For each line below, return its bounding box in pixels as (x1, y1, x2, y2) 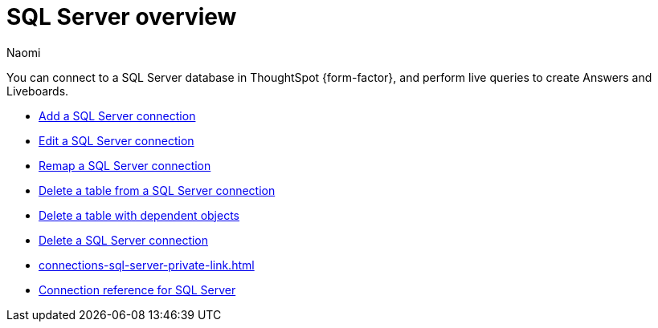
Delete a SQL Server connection (39, 233, 209, 247)
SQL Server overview (6, 3, 237, 30)
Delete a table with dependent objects (39, 208, 239, 222)
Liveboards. (6, 83, 69, 98)
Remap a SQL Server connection (39, 158, 211, 172)
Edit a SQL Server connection (39, 133, 194, 148)
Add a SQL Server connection (39, 108, 196, 123)
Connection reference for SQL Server (39, 282, 236, 297)
